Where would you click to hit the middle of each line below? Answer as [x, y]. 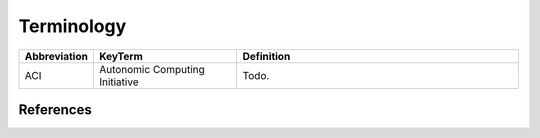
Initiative [118, 82]
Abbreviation [56, 56]
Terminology [72, 26]
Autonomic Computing [151, 69]
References [55, 109]
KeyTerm [121, 56]
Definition [266, 56]
